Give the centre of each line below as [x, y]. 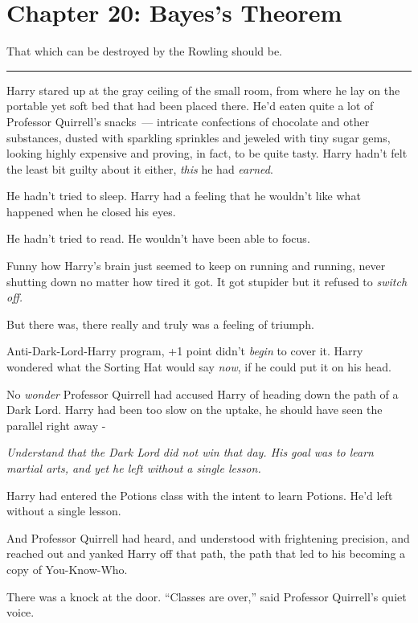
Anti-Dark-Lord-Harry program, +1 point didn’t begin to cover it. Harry [185, 351]
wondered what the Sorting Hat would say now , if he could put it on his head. [199, 367]
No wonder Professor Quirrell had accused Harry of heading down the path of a [203, 393]
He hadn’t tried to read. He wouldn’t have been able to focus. [158, 238]
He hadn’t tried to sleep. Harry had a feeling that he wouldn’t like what [184, 196]
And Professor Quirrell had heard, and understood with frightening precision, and [208, 537]
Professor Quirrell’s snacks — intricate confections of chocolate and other [188, 121]
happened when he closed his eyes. [91, 211]
